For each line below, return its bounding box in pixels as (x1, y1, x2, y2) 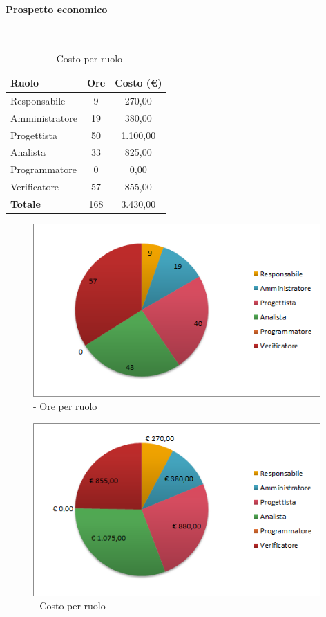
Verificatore (10, 179, 59, 194)
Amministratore (10, 110, 77, 125)
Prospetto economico (6, 1, 108, 16)
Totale (10, 196, 41, 211)
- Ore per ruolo (33, 399, 97, 413)
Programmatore (10, 162, 77, 177)
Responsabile (10, 93, 66, 107)
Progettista (10, 127, 57, 142)
